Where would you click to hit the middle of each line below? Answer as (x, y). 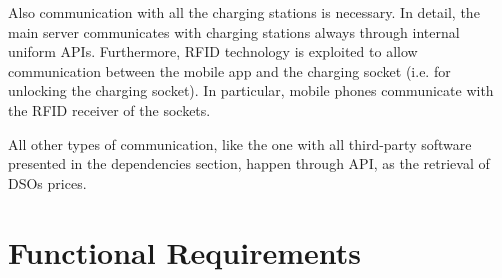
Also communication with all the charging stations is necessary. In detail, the (244, 12)
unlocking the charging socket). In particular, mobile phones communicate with (251, 90)
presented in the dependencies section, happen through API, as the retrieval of (249, 163)
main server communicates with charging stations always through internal (234, 31)
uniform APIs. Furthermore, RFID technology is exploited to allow (213, 51)
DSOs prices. (47, 182)
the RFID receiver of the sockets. (109, 109)
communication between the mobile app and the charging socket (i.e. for (229, 70)
